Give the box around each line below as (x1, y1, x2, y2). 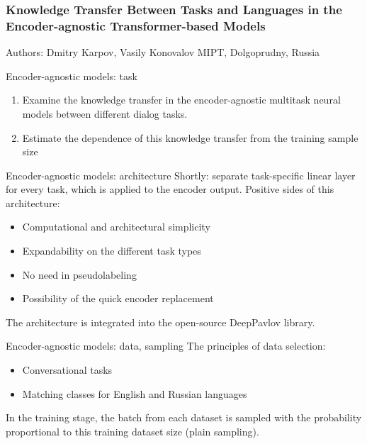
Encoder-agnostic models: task (6, 68, 137, 83)
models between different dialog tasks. (22, 106, 188, 121)
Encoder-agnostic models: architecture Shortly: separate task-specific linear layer (6, 167, 356, 182)
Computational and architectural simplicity (22, 219, 210, 234)
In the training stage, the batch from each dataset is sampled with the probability (6, 410, 362, 425)
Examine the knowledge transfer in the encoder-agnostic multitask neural (22, 92, 341, 107)
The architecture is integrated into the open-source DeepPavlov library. (6, 314, 315, 329)
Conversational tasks (22, 362, 113, 377)
